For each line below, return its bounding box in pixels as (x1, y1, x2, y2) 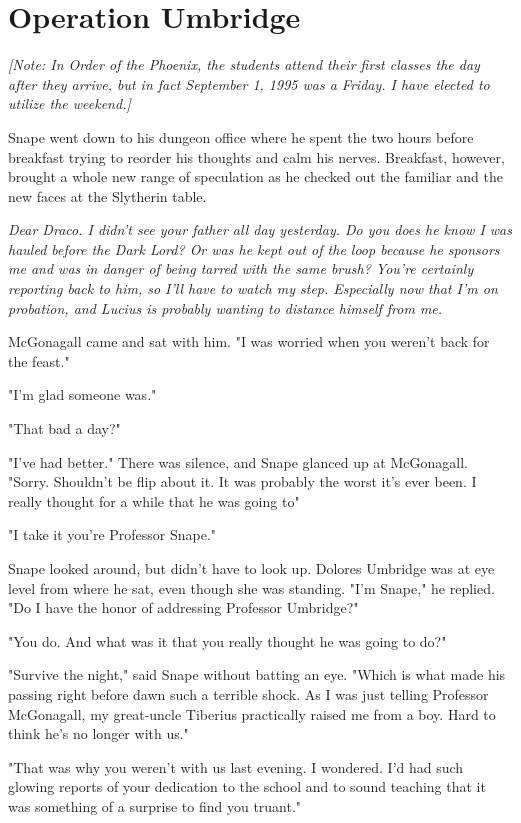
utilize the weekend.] (8, 93, 131, 114)
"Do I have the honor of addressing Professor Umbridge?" (8, 597, 359, 618)
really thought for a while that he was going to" (8, 490, 300, 511)
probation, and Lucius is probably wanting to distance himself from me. (8, 297, 443, 318)
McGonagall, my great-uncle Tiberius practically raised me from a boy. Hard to (8, 703, 496, 724)
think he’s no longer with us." (8, 723, 189, 744)
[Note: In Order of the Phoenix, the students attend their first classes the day (8, 54, 480, 75)
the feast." (8, 350, 70, 371)
